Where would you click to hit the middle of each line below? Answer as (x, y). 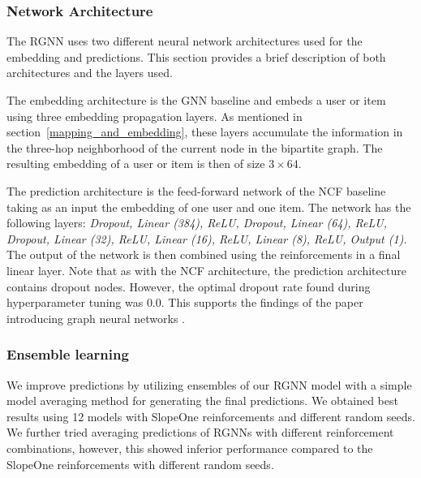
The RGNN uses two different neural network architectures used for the (185, 41)
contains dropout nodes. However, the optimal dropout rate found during (189, 286)
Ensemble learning (68, 354)
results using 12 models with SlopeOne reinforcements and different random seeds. (211, 416)
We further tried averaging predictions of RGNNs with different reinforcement (200, 432)
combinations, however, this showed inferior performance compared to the (190, 448)
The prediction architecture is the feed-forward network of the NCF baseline (196, 190)
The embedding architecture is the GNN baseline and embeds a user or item (196, 100)
